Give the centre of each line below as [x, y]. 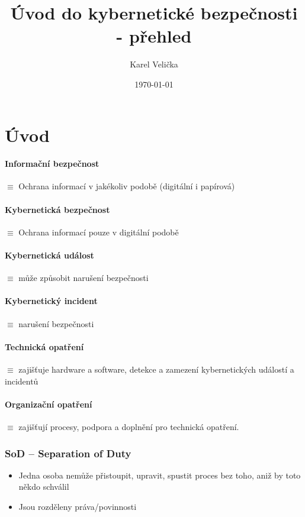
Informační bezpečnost [52, 164]
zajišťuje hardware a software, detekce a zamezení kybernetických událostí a [156, 369]
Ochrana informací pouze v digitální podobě [99, 232]
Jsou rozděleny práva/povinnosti [78, 507]
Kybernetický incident [51, 301]
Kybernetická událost [49, 255]
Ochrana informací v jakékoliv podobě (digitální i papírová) [127, 186]
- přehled [154, 36]
